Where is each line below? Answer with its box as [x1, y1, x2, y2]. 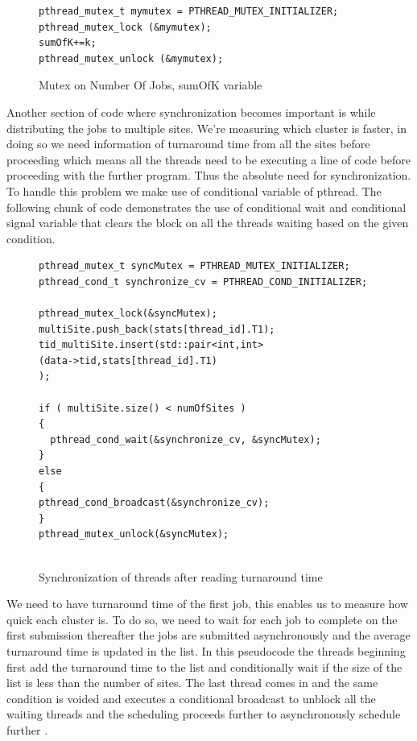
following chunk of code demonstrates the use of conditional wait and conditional [6, 198, 407, 215]
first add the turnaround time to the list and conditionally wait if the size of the [6, 658, 403, 675]
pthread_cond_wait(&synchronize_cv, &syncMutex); [50, 433, 321, 445]
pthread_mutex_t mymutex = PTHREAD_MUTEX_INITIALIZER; [39, 6, 339, 17]
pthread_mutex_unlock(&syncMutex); [39, 528, 229, 540]
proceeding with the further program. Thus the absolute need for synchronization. [6, 167, 411, 184]
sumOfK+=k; [39, 37, 97, 49]
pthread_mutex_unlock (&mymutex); [39, 52, 224, 64]
